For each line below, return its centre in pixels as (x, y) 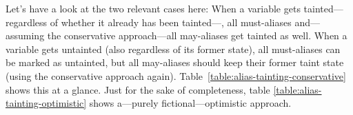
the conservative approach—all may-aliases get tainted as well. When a (197, 35)
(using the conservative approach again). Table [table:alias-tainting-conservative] (176, 75)
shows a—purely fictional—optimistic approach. (190, 103)
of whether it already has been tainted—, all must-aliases (171, 22)
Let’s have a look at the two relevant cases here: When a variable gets (153, 8)
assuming (25, 35)
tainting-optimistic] (46, 103)
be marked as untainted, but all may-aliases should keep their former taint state (175, 62)
